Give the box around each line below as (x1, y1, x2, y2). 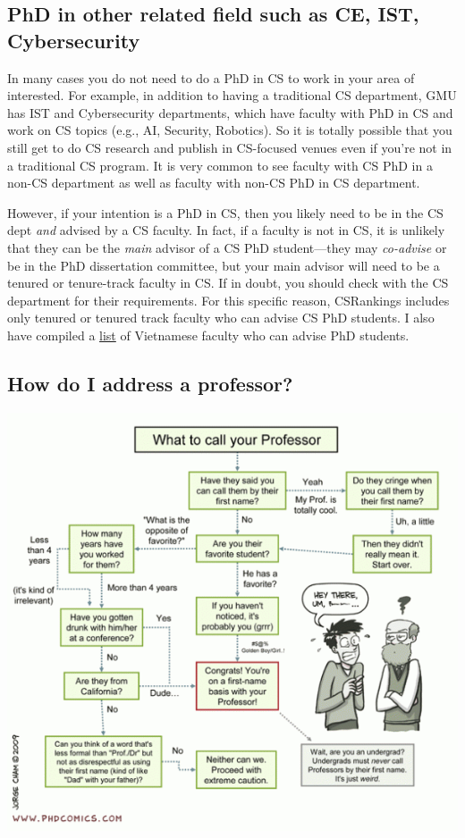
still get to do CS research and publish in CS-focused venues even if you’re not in (7, 138, 452, 156)
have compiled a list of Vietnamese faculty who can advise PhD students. (7, 325, 410, 344)
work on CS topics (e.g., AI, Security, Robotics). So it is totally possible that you (7, 121, 452, 139)
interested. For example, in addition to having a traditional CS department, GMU (7, 86, 457, 105)
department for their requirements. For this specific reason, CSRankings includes (7, 290, 450, 309)
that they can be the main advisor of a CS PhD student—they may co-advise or (7, 238, 447, 256)
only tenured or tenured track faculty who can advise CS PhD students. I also (7, 308, 435, 327)
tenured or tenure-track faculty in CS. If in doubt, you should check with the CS (7, 273, 449, 292)
